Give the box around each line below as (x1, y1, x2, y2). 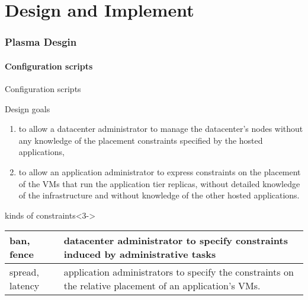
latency (9, 279, 40, 293)
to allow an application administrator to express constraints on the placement (18, 165, 301, 178)
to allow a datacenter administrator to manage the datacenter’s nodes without (18, 122, 303, 135)
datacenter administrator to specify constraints (63, 233, 288, 248)
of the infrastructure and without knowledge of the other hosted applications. (18, 189, 300, 201)
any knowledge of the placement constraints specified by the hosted (18, 134, 263, 146)
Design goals (5, 102, 50, 115)
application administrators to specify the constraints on (63, 265, 294, 279)
